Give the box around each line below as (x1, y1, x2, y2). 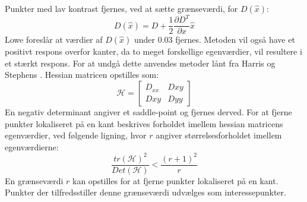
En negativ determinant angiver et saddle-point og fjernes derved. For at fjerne (5, 105, 292, 118)
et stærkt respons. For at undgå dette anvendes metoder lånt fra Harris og (5, 56, 276, 69)
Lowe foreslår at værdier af (5, 33, 103, 46)
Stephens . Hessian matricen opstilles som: (5, 68, 159, 81)
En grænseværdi (5, 174, 64, 187)
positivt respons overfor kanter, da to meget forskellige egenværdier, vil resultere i (5, 45, 302, 58)
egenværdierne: (5, 140, 59, 153)
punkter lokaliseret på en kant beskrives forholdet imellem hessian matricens (5, 117, 283, 130)
